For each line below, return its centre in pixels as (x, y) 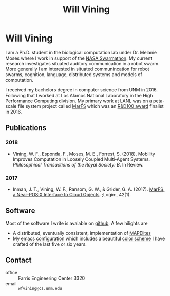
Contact (18, 260)
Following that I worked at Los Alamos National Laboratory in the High (79, 95)
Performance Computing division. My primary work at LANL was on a (79, 101)
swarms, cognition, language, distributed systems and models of (74, 74)
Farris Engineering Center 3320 (52, 278)
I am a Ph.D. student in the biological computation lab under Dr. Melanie (81, 52)
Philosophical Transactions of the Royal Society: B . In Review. (78, 164)
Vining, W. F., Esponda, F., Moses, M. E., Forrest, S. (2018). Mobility (84, 154)
